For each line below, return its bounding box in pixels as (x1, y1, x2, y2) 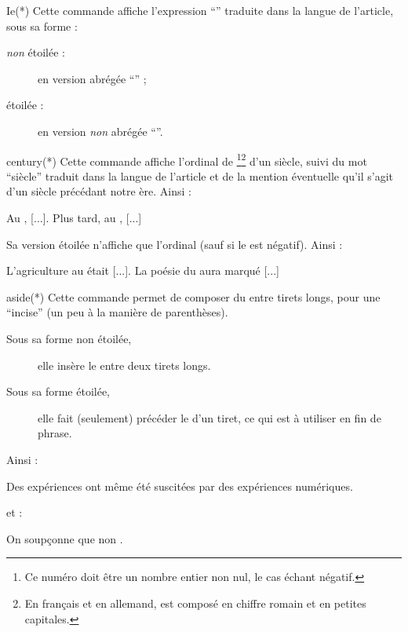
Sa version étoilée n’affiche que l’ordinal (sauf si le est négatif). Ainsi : (6, 236, 343, 252)
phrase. (38, 425, 72, 441)
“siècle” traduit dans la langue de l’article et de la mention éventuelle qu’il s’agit (6, 167, 394, 184)
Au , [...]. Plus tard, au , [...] (6, 210, 142, 225)
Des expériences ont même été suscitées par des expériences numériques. (6, 477, 353, 494)
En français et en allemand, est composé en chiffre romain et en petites (24, 594, 366, 611)
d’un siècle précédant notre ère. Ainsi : (6, 183, 191, 199)
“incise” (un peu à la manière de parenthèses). (6, 304, 228, 320)
